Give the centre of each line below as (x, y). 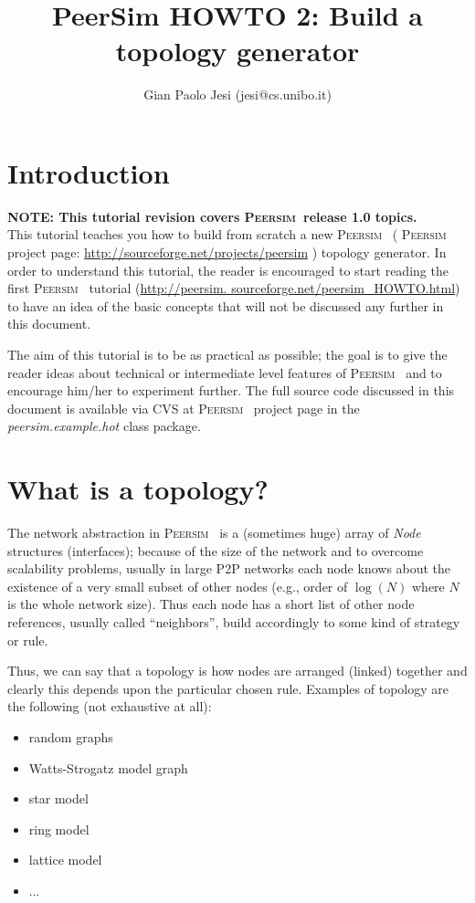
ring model (59, 829)
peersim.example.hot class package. (104, 426)
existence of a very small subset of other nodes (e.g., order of (178, 586)
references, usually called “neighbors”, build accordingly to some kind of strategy (234, 622)
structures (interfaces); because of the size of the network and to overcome (216, 550)
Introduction (89, 172)
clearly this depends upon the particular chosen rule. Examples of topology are (228, 688)
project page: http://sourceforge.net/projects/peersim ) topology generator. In (227, 252)
